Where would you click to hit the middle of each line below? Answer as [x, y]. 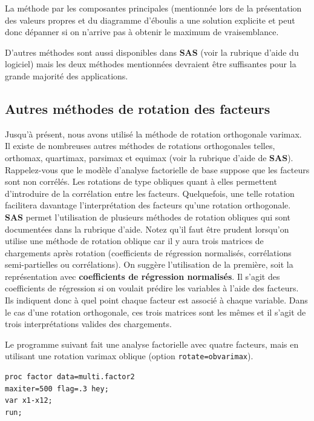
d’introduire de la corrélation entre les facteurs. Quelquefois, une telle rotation [150, 193]
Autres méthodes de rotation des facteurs [138, 108]
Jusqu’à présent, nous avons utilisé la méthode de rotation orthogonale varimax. [153, 134]
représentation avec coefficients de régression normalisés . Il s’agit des [142, 276]
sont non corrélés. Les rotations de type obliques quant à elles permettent [141, 181]
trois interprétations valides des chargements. [88, 324]
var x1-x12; [29, 401]
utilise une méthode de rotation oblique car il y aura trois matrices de [134, 241]
